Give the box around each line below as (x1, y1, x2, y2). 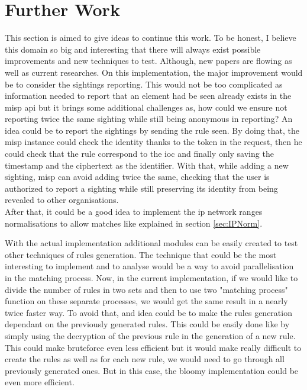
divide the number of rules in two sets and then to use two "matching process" (5, 283, 288, 295)
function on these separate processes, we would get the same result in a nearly (5, 295, 288, 307)
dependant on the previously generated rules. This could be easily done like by (5, 318, 290, 330)
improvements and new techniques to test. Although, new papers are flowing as (5, 54, 292, 67)
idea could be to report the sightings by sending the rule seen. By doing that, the (5, 124, 300, 136)
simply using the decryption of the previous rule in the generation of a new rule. (5, 329, 296, 341)
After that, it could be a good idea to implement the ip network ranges (5, 205, 263, 218)
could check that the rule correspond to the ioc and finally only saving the (5, 147, 274, 160)
